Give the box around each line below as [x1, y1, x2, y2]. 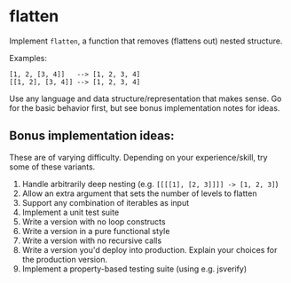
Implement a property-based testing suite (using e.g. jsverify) [21, 263, 247, 274]
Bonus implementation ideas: [9, 129, 175, 144]
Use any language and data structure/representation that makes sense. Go [9, 93, 282, 104]
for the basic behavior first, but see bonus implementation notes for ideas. [9, 102, 280, 113]
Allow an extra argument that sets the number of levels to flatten [21, 188, 257, 199]
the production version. [21, 254, 108, 264]
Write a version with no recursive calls [21, 235, 162, 246]
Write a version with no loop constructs [21, 216, 166, 227]
